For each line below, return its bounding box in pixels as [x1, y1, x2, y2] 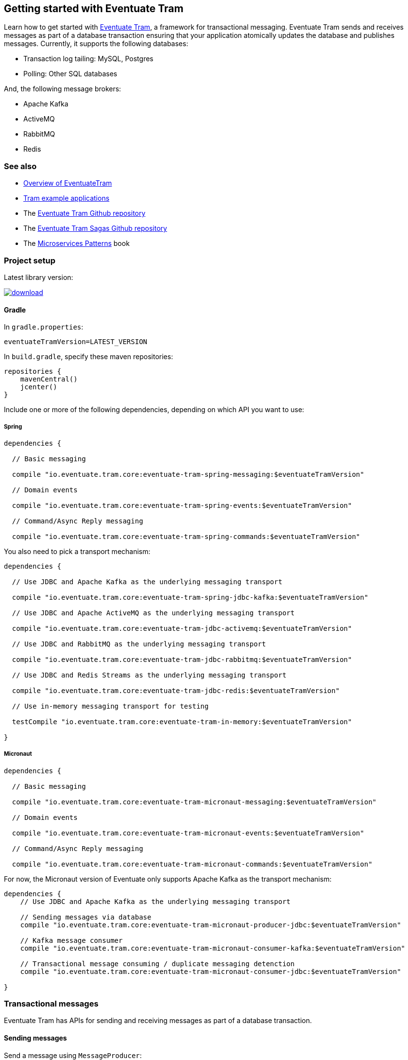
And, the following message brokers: [4, 85, 121, 93]
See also [4, 161, 37, 171]
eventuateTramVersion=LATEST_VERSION [4, 338, 148, 346]
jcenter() [20, 383, 57, 391]
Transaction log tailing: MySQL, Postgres [23, 54, 153, 63]
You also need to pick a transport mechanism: [4, 547, 151, 556]
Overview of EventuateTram [23, 179, 112, 188]
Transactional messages [4, 999, 99, 1009]
